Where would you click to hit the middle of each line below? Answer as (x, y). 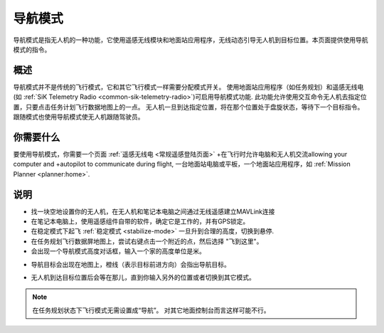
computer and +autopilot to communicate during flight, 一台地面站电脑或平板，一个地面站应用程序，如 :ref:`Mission (182, 164)
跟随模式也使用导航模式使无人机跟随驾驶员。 (79, 117)
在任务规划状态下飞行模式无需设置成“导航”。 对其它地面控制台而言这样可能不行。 (151, 310)
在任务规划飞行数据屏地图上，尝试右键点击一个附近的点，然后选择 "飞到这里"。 (147, 241)
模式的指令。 (32, 49)
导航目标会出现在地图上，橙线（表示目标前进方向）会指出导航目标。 (130, 264)
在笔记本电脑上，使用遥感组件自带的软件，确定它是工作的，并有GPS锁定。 (140, 221)
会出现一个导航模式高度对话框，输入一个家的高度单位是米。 (118, 251)
